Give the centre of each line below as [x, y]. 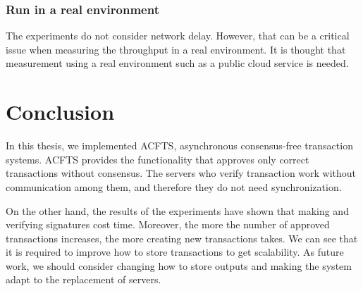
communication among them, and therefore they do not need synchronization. [174, 186]
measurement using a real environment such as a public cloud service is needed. [177, 63]
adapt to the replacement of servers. [84, 279]
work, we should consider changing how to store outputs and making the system [179, 265]
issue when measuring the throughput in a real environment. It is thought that [176, 49]
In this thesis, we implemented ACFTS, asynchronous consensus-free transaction [179, 145]
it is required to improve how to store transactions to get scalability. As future [175, 252]
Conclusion [60, 112]
